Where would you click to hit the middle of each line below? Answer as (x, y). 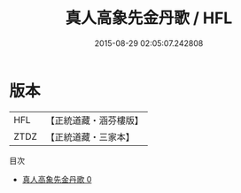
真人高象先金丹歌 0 (57, 179)
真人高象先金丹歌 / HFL (149, 18)
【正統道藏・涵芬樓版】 (95, 120)
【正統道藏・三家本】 (90, 136)
